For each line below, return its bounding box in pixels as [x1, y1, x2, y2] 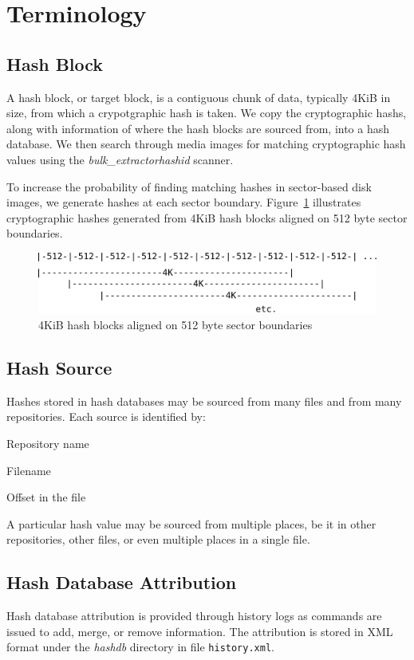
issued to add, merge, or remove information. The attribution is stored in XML [6, 623, 393, 639]
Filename [6, 462, 51, 478]
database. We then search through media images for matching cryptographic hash [6, 136, 406, 152]
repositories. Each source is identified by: [6, 408, 206, 425]
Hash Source [6, 356, 112, 380]
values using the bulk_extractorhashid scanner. [6, 151, 234, 167]
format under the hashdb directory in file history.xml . [6, 638, 274, 655]
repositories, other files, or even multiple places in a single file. [6, 531, 310, 548]
